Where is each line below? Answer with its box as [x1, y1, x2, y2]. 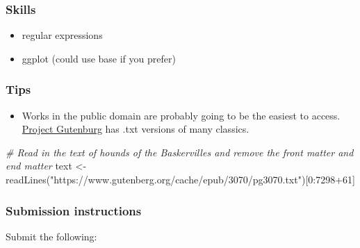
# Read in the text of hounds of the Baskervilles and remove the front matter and [6, 144, 354, 159]
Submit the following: [6, 229, 97, 243]
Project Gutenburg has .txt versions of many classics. [22, 122, 249, 136]
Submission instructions [6, 201, 142, 219]
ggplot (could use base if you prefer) [22, 51, 176, 65]
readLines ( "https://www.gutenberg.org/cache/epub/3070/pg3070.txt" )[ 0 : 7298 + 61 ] [6, 172, 356, 186]
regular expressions [22, 28, 103, 42]
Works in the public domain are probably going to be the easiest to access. [22, 108, 341, 122]
